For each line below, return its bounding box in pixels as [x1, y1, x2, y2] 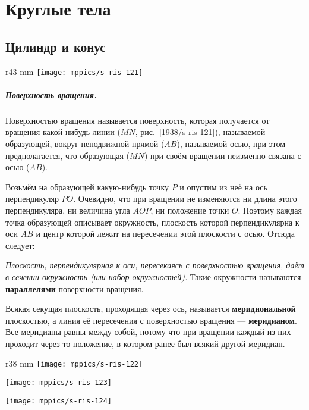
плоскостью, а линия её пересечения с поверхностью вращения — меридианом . [5, 314, 297, 326]
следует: [5, 239, 35, 251]
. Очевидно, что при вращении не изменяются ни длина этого [73, 192, 297, 205]
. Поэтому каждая [238, 204, 302, 216]
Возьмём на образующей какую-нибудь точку [5, 180, 169, 193]
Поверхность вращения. [5, 88, 97, 101]
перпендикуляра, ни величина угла [5, 204, 130, 216]
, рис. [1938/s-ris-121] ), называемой [135, 126, 266, 138]
